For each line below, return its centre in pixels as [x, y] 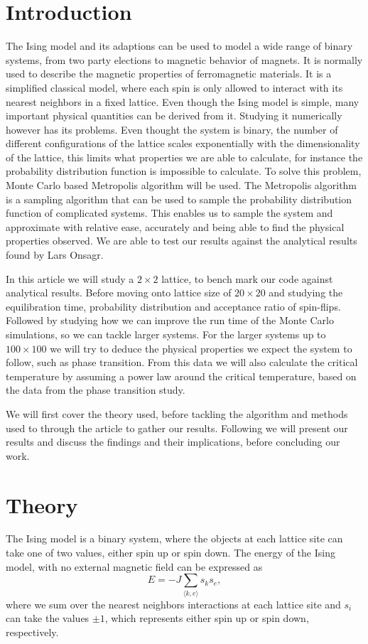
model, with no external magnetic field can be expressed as [134, 566]
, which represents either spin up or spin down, [207, 618]
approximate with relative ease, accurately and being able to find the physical [175, 226]
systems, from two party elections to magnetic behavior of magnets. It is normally [184, 59]
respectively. [32, 632]
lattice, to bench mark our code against [247, 278]
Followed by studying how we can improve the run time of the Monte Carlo [170, 320]
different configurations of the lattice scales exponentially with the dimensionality [183, 143]
